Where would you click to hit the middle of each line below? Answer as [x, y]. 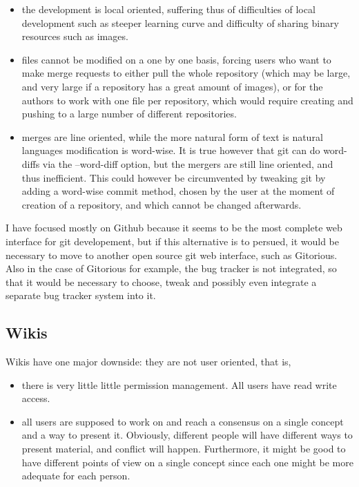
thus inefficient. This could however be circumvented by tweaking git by [174, 177]
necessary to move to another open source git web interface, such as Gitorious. [172, 255]
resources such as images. [75, 36]
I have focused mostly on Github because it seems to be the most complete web [174, 228]
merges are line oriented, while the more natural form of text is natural [172, 136]
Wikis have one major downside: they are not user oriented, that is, [148, 362]
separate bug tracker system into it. [81, 295]
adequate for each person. [76, 476]
